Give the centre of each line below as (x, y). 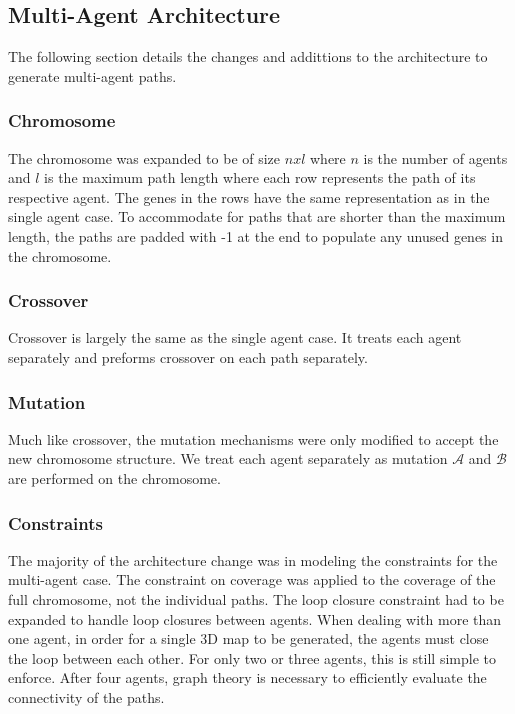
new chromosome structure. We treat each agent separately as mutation (228, 458)
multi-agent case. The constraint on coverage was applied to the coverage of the (252, 579)
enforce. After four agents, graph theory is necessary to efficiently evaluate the (247, 677)
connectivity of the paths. (86, 696)
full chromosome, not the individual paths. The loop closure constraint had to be (256, 598)
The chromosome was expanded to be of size (144, 157)
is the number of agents (435, 157)
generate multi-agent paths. (92, 75)
